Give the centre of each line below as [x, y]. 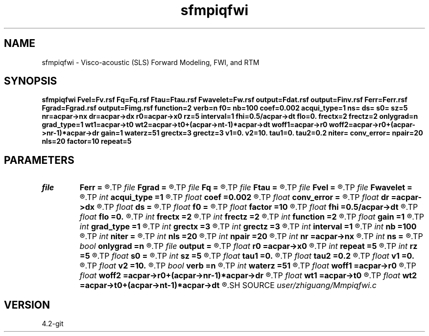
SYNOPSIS [31, 81]
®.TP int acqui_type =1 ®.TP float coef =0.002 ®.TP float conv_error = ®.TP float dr [234, 197]
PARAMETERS [39, 160]
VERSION [27, 305]
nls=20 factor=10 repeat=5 [87, 141]
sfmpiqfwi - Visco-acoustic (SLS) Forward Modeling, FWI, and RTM [151, 62]
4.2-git [53, 324]
